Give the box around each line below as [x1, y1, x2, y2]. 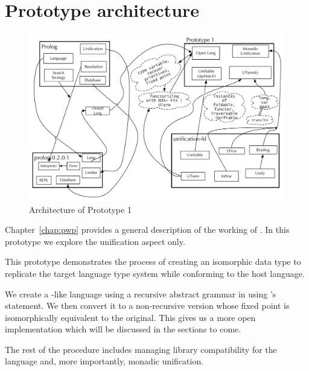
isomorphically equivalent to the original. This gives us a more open [5, 311, 256, 323]
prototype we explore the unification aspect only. [5, 235, 185, 247]
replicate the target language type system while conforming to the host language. [5, 267, 305, 279]
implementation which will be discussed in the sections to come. [5, 323, 241, 335]
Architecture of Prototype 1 [29, 203, 132, 215]
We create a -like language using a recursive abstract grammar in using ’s [5, 287, 276, 300]
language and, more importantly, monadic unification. [5, 355, 204, 367]
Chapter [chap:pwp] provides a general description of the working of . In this [5, 223, 290, 236]
